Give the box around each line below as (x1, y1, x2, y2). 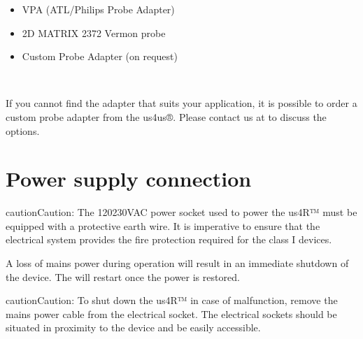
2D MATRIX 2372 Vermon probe (22, 25, 166, 40)
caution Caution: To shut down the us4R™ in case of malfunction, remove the (6, 293, 338, 308)
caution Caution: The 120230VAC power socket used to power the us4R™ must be (6, 205, 357, 219)
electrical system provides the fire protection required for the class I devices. (6, 232, 332, 247)
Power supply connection (6, 164, 252, 193)
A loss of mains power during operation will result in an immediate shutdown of (6, 256, 349, 271)
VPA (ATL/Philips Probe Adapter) (22, 2, 175, 16)
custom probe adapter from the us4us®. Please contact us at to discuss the (6, 109, 327, 124)
